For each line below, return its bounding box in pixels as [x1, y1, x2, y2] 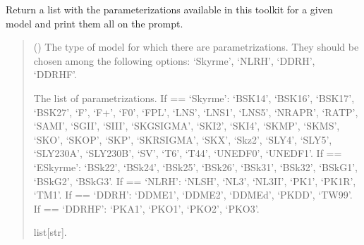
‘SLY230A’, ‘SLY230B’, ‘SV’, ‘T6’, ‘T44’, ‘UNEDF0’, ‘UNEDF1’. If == [33, 146, 342, 161]
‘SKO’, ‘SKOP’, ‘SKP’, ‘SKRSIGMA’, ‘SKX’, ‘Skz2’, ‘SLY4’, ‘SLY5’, [33, 132, 332, 146]
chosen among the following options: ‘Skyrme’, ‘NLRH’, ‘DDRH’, [33, 53, 315, 68]
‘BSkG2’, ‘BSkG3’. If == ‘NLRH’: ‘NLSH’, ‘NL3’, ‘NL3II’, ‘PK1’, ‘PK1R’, [33, 173, 356, 188]
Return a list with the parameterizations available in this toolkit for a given [6, 2, 333, 16]
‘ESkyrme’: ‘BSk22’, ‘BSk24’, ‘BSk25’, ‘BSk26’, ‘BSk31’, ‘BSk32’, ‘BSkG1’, [33, 159, 358, 174]
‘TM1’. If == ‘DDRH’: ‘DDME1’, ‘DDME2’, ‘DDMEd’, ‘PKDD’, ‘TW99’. [33, 187, 353, 202]
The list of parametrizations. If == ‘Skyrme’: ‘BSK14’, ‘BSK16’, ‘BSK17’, [33, 90, 355, 105]
